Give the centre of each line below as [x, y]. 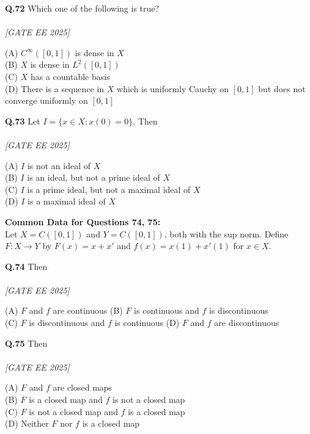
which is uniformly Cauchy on [173, 88]
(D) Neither [27, 423]
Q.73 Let [23, 121]
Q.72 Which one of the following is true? [82, 8]
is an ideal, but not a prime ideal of [94, 177]
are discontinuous [247, 323]
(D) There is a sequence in [55, 88]
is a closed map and [66, 400]
